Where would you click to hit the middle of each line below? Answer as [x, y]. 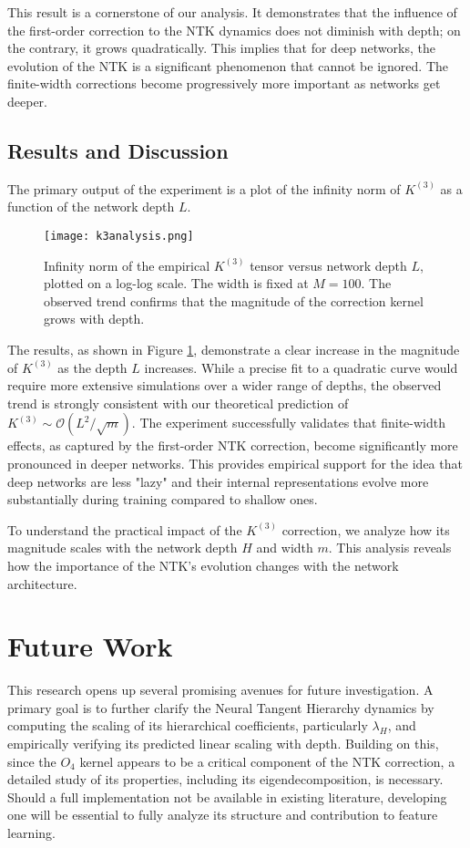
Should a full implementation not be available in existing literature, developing [227, 796]
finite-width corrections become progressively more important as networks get [224, 83]
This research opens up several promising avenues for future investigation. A [220, 690]
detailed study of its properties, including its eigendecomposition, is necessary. [225, 779]
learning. [31, 832]
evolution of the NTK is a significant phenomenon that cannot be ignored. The [228, 65]
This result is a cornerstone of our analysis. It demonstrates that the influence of [232, 12]
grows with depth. [94, 319]
